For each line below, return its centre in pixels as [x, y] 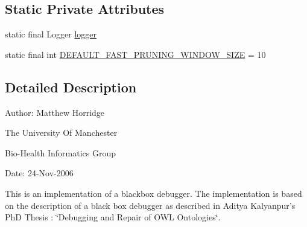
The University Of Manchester [61, 133]
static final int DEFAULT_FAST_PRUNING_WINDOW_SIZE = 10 [135, 54]
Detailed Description [71, 87]
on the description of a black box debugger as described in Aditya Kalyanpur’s [150, 205]
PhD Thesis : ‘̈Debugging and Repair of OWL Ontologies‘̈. [113, 217]
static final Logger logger [51, 34]
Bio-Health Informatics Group [61, 152]
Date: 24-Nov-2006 [39, 173]
